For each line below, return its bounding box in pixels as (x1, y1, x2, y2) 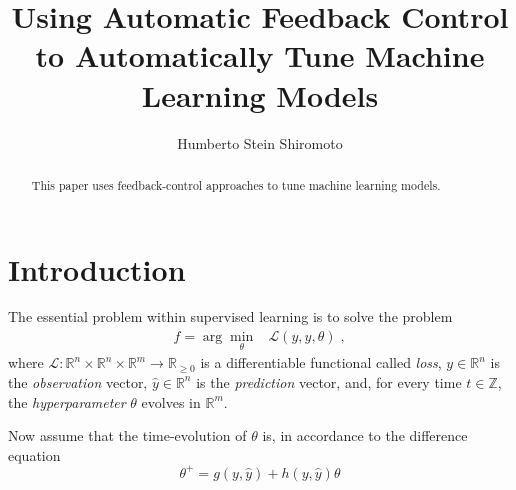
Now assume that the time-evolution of (8, 425, 247, 446)
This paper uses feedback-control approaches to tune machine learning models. (31, 176, 441, 193)
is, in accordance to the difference (262, 425, 468, 446)
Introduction (8, 248, 186, 289)
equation (8, 444, 61, 465)
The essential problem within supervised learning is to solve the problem (8, 306, 453, 327)
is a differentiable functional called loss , (200, 352, 442, 373)
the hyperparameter (8, 391, 126, 412)
